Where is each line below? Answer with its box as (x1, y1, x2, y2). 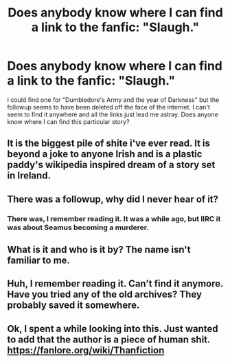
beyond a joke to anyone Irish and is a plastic (7, 148, 203, 160)
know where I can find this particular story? (7, 117, 130, 125)
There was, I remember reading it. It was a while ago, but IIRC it (7, 214, 221, 223)
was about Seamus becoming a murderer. (7, 222, 149, 232)
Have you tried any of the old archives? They (7, 289, 203, 300)
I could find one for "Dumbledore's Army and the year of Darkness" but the (7, 95, 220, 104)
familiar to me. (7, 255, 71, 267)
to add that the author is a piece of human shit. (7, 333, 211, 345)
